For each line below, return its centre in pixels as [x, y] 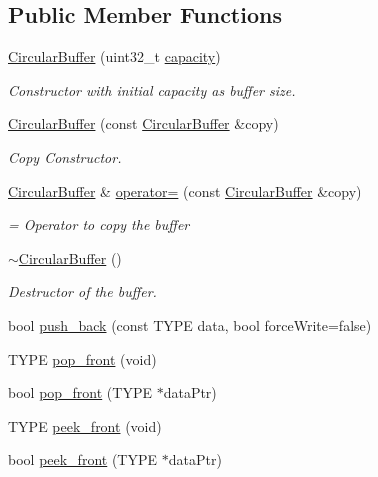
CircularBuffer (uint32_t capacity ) [114, 56]
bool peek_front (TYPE [83, 459]
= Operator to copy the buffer [99, 224]
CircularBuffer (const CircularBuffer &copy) [143, 123]
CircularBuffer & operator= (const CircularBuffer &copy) [185, 190]
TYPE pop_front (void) [82, 358]
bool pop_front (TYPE [80, 392]
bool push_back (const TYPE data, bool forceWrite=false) [190, 324]
